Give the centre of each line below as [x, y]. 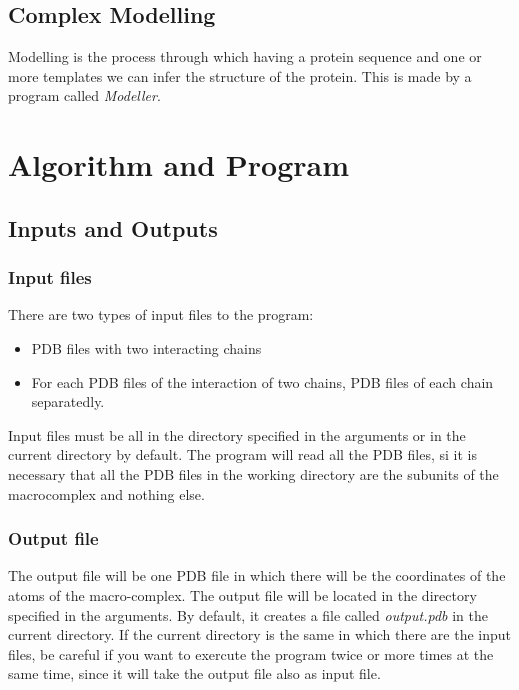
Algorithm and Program [179, 164]
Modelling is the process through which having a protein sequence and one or [245, 56]
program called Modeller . [84, 95]
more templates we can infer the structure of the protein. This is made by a [240, 75]
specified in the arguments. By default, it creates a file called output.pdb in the [248, 614]
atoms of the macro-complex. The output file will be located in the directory [242, 594]
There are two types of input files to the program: [161, 314]
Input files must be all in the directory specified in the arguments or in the [237, 434]
